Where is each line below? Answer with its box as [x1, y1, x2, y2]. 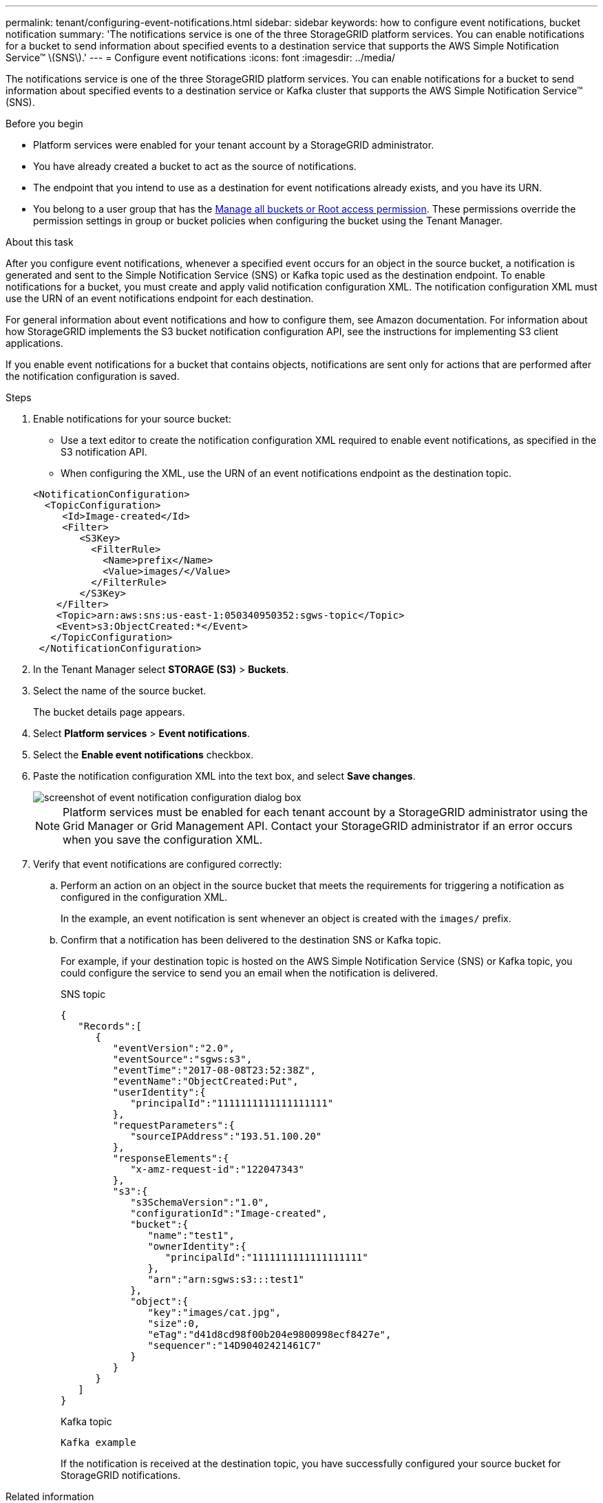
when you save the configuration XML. [63, 833, 263, 846]
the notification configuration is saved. [6, 370, 180, 382]
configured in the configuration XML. [61, 891, 228, 903]
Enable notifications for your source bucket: [33, 413, 231, 425]
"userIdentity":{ [112, 1087, 206, 1098]
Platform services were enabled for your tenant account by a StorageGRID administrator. [33, 139, 434, 151]
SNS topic [61, 988, 106, 1000]
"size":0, [147, 1318, 200, 1329]
